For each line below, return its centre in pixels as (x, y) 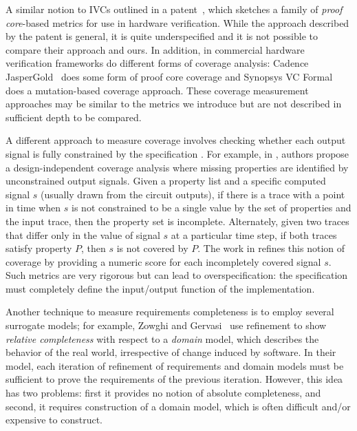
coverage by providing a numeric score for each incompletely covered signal (163, 261)
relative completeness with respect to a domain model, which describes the (162, 338)
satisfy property (39, 248)
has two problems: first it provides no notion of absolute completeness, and (163, 393)
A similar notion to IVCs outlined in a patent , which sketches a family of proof (174, 9)
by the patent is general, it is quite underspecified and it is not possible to (162, 36)
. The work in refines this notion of (271, 248)
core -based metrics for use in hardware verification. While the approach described (177, 22)
